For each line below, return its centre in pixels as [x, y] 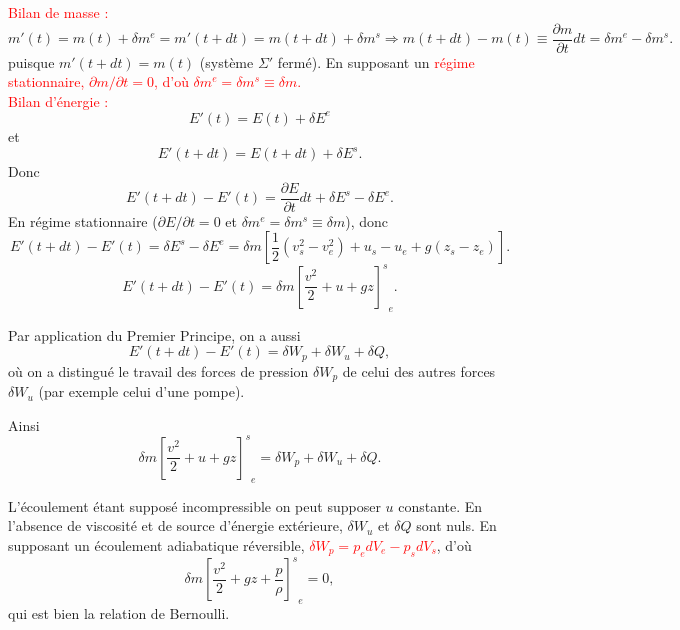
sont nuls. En [456, 525]
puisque [31, 61]
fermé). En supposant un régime [376, 61]
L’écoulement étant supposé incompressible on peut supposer [194, 505]
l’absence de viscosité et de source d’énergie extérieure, [175, 525]
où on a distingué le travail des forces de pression [158, 370]
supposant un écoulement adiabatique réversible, [156, 544]
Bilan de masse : [58, 12]
